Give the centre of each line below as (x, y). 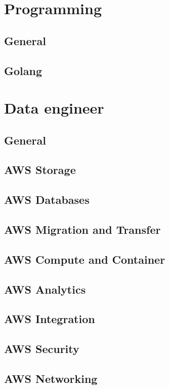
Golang (23, 70)
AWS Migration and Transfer (82, 229)
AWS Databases (47, 200)
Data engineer (54, 108)
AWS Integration (50, 319)
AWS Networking (51, 378)
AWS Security (42, 349)
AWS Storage (40, 170)
